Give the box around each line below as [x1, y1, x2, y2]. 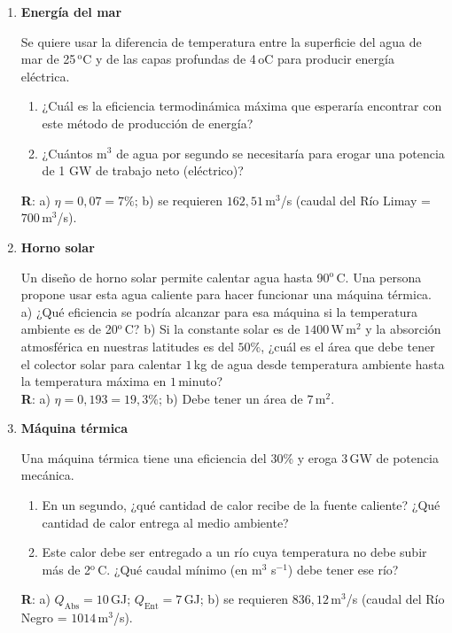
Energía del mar [20, 3, 122, 20]
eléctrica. [20, 66, 70, 85]
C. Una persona [336, 267, 422, 286]
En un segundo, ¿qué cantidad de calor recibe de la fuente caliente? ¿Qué [42, 496, 440, 514]
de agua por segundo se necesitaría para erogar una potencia [116, 143, 445, 162]
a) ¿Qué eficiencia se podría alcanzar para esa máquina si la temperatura [20, 302, 418, 320]
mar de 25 [20, 50, 76, 68]
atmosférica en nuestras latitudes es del [20, 336, 234, 355]
